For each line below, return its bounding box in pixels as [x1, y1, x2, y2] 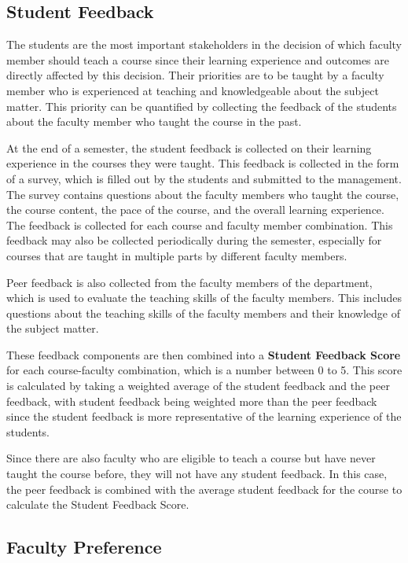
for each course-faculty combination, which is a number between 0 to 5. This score [6, 362, 402, 378]
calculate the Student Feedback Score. [6, 496, 189, 513]
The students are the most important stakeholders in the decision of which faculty [6, 36, 402, 53]
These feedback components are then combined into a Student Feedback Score [6, 346, 401, 362]
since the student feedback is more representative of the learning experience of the [6, 408, 402, 425]
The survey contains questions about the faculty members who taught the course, [6, 186, 399, 202]
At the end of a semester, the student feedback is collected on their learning [6, 139, 372, 156]
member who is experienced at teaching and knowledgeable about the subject [6, 82, 379, 98]
